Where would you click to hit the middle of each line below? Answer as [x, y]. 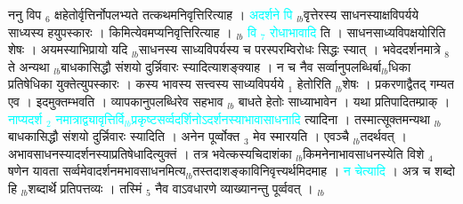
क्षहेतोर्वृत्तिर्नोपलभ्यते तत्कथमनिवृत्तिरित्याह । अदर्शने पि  [176, 14]
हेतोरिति [314, 84]
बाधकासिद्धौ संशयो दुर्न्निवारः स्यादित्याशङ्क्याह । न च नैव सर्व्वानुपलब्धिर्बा [221, 66]
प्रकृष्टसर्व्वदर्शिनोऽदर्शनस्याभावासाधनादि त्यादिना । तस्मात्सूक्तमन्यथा [281, 118]
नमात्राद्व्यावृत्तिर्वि [90, 118]
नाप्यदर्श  [28, 118]
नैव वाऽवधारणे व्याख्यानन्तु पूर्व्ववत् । [234, 188]
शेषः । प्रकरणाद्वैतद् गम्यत [398, 84]
